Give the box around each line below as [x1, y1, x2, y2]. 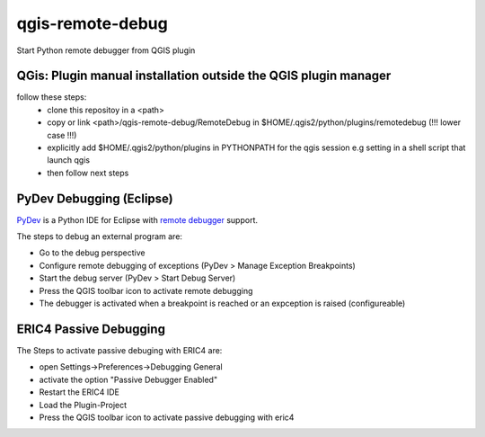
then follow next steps [47, 167, 129, 178]
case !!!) [47, 129, 77, 140]
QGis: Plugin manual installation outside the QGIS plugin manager [16, 68, 392, 84]
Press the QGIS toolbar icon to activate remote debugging [39, 285, 253, 296]
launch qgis [47, 155, 90, 165]
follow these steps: [16, 92, 87, 103]
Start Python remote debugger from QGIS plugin [16, 45, 196, 56]
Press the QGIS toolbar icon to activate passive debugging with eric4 [39, 412, 295, 423]
